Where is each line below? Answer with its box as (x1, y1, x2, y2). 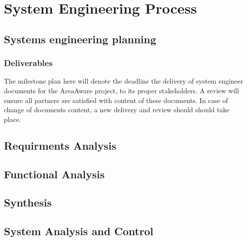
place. (4, 114, 21, 124)
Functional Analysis (4, 166, 105, 181)
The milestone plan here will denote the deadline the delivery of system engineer (4, 76, 244, 86)
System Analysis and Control (4, 224, 153, 239)
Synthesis (4, 195, 52, 210)
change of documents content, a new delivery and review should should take (4, 104, 230, 115)
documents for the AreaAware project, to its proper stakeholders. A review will (4, 85, 239, 95)
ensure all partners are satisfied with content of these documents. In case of (4, 95, 228, 105)
